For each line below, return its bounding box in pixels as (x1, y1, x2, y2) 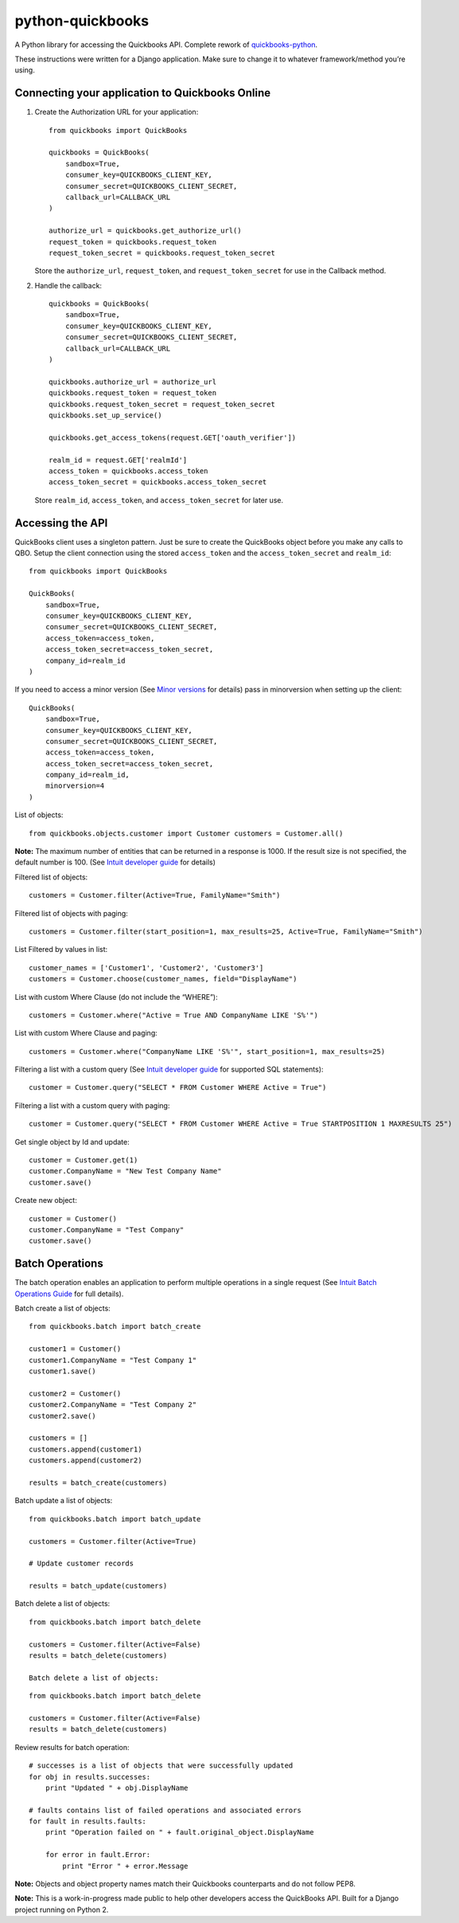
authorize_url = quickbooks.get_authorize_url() (49, 226, 242, 235)
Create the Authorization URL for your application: (34, 108, 199, 117)
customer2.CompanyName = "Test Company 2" (29, 1400, 197, 1409)
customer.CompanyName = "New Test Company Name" (29, 1167, 222, 1176)
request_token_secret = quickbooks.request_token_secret (49, 248, 276, 257)
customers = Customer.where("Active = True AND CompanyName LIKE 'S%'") (29, 1010, 318, 1020)
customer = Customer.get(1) (29, 1156, 138, 1165)
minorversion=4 (45, 781, 105, 790)
